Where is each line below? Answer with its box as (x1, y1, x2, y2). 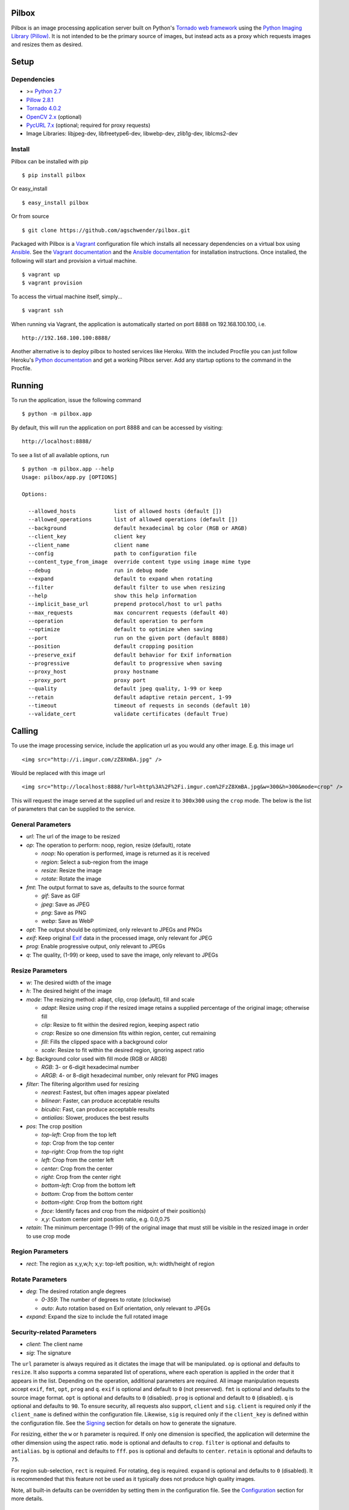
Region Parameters (11, 1247, 69, 1256)
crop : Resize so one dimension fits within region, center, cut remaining (41, 1030, 216, 1037)
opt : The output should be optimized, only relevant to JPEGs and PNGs (26, 926, 203, 933)
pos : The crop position (26, 1122, 83, 1129)
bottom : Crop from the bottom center (41, 1190, 134, 1197)
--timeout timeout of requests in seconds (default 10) (28, 702, 251, 709)
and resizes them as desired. (11, 41, 83, 48)
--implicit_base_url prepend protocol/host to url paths (28, 601, 222, 608)
